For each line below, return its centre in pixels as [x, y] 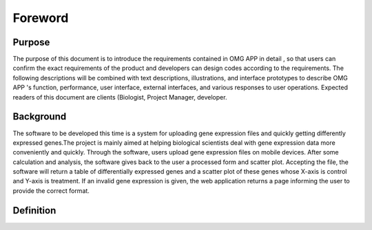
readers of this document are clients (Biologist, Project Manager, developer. [120, 97]
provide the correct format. [51, 191]
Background [40, 117]
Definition [34, 210]
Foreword [41, 18]
